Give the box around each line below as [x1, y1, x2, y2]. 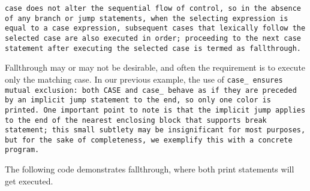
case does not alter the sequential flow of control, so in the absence [5, 4, 301, 13]
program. [5, 145, 40, 154]
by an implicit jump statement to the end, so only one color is [5, 96, 271, 105]
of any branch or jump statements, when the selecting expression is [5, 14, 288, 23]
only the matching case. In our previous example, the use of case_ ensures [5, 72, 283, 85]
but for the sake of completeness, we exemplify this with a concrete [5, 135, 293, 144]
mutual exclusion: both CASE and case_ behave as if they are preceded [5, 86, 297, 95]
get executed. [5, 174, 53, 187]
